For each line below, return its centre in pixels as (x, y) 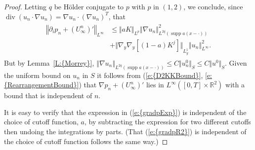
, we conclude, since (213, 6)
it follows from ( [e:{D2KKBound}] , (150, 75)
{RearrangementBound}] (42, 85)
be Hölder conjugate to (89, 6)
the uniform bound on (37, 75)
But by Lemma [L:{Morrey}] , (49, 62)
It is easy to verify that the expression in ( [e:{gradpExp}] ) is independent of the (125, 112)
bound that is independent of (48, 95)
